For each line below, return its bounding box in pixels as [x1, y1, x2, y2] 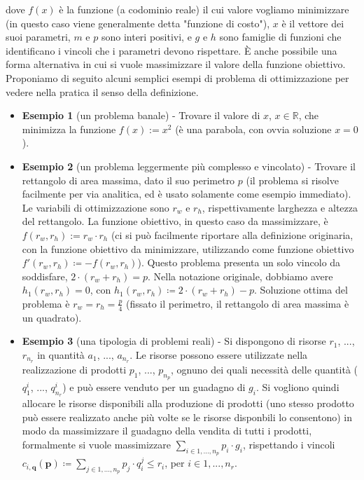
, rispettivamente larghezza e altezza [202, 200, 358, 214]
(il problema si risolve [246, 172, 339, 187]
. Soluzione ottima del [254, 282, 348, 297]
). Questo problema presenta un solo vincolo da [137, 255, 341, 270]
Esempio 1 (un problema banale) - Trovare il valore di [22, 108, 260, 123]
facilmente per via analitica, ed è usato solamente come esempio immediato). [22, 186, 351, 201]
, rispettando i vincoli [242, 437, 335, 451]
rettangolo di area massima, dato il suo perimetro [22, 172, 235, 187]
